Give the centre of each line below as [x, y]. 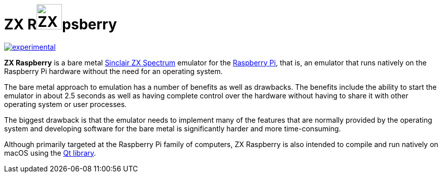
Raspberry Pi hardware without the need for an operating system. [113, 71]
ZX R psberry [61, 24]
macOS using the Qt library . [50, 153]
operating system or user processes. [65, 104]
